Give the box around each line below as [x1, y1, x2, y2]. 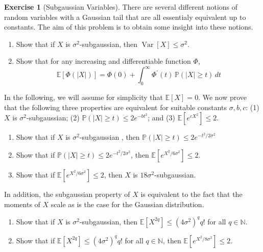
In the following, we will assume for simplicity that [4, 92, 163, 103]
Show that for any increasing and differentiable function [16, 56, 191, 66]
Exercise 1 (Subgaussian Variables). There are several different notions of [4, 2, 238, 12]
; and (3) [148, 112, 175, 123]
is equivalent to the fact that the [140, 189, 243, 199]
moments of [4, 198, 40, 209]
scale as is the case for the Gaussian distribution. [51, 198, 204, 209]
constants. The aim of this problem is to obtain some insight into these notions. [4, 21, 253, 32]
